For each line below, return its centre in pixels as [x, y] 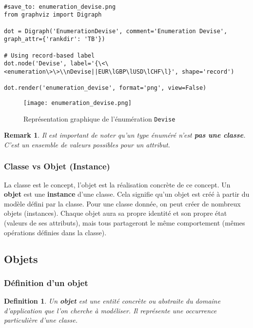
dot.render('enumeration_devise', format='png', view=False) [105, 88]
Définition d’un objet [46, 282]
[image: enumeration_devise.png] [78, 103]
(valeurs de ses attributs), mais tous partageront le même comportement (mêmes [125, 222]
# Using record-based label [49, 55]
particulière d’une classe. [41, 320]
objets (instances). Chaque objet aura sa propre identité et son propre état [116, 213]
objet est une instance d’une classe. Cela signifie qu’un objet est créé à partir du [127, 194]
